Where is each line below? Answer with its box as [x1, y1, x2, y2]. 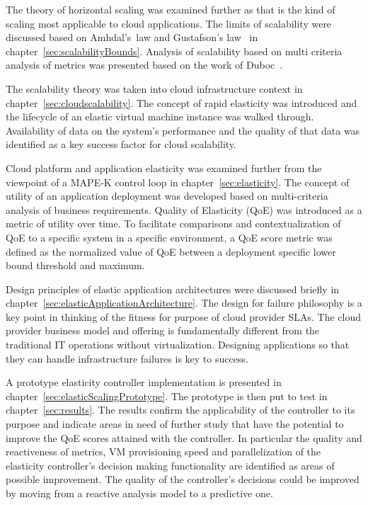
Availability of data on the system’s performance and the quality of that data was [6, 123, 360, 137]
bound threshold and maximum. [6, 258, 145, 273]
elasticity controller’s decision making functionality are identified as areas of [6, 458, 335, 472]
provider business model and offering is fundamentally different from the [6, 323, 320, 338]
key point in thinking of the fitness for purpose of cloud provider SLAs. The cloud [6, 309, 361, 324]
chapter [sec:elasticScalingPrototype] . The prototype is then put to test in [6, 388, 328, 403]
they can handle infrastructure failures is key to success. [6, 351, 248, 365]
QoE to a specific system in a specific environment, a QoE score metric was [6, 229, 333, 244]
